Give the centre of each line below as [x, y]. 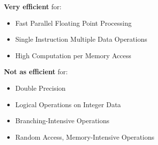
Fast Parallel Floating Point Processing [73, 23]
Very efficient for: [33, 6]
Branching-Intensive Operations [62, 121]
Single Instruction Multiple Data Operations [81, 39]
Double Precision [40, 88]
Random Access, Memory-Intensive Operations [85, 137]
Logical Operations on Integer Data [68, 104]
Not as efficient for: [36, 72]
